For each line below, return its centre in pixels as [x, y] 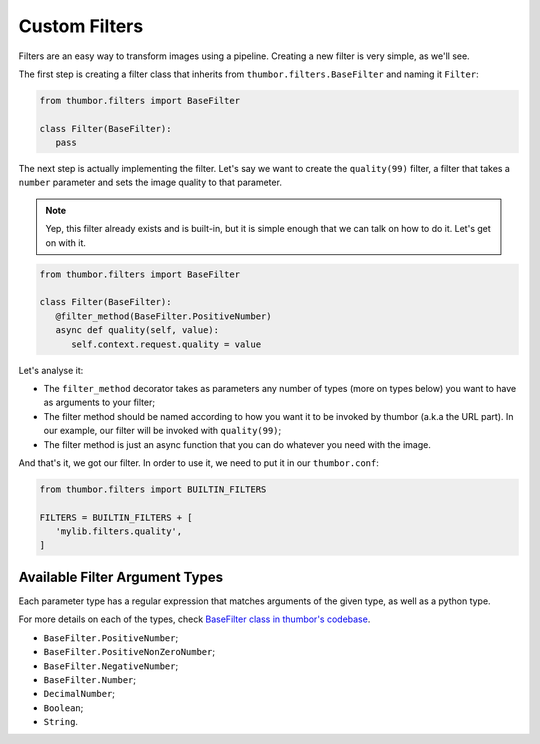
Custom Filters [81, 26]
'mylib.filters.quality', [119, 531]
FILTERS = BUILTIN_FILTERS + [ [116, 517]
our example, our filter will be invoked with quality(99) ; [162, 431]
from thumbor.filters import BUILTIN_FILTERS [153, 489]
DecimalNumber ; [79, 694]
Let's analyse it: [51, 370]
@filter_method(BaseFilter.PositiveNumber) [163, 316]
